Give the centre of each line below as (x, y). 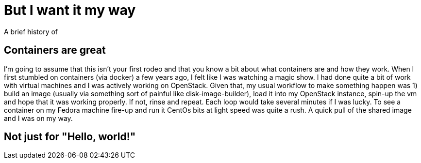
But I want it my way (70, 10)
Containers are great (55, 50)
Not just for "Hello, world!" (70, 137)
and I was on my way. (38, 118)
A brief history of (31, 31)
